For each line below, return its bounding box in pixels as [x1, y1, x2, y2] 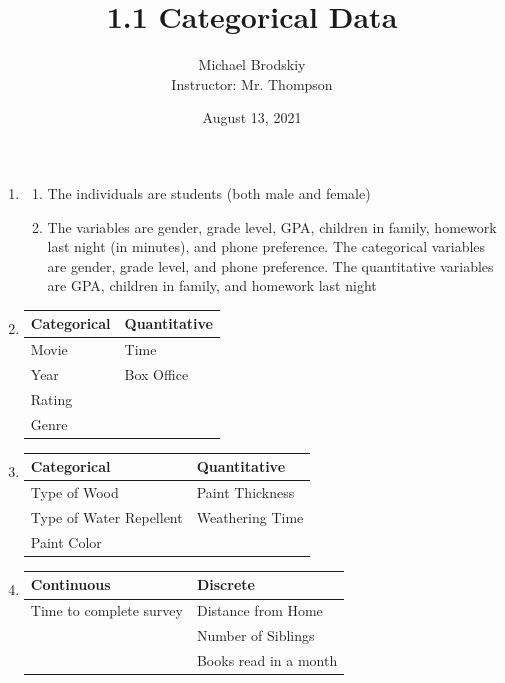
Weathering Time [196, 507, 304, 528]
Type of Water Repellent [30, 507, 183, 528]
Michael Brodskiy [198, 54, 306, 75]
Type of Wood [30, 482, 119, 503]
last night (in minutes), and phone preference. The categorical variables [47, 236, 486, 257]
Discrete [196, 574, 255, 595]
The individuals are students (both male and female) [47, 182, 371, 203]
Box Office [124, 364, 189, 385]
